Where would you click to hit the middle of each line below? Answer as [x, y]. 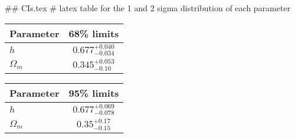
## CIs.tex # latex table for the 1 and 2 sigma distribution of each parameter [148, 8]
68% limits [94, 33]
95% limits [94, 93]
